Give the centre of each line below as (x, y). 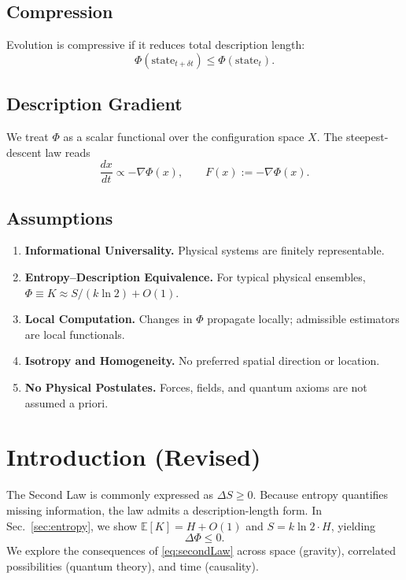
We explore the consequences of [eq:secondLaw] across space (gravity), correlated (201, 550)
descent (24, 152)
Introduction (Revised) (134, 457)
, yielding (353, 525)
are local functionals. (75, 334)
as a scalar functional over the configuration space (184, 136)
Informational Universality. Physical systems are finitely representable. (205, 250)
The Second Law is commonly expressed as (110, 494)
